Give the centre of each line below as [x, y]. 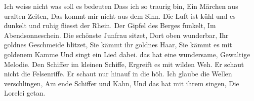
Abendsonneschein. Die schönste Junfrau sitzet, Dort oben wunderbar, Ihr [116, 35]
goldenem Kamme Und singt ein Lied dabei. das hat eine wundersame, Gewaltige [127, 54]
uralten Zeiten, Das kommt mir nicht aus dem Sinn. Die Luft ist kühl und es [120, 16]
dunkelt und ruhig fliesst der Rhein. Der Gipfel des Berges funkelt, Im [110, 25]
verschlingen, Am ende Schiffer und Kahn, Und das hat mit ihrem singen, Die [122, 83]
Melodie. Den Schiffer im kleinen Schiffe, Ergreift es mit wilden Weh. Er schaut [124, 64]
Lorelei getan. [25, 93]
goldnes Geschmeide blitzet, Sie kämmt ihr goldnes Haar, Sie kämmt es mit [118, 45]
